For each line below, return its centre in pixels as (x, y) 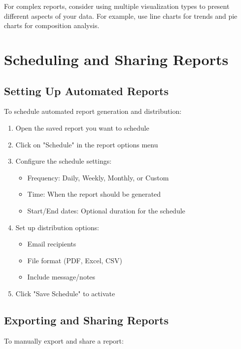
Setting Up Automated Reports (86, 90)
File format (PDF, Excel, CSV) (75, 260)
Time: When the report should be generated (94, 194)
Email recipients (52, 244)
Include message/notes (61, 277)
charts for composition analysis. (52, 25)
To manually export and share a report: (64, 340)
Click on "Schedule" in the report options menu (87, 144)
